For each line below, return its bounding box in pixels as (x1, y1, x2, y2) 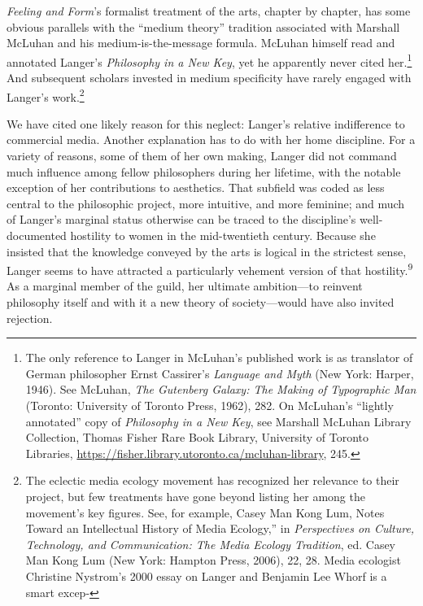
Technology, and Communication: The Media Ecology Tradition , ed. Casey (25, 535, 396, 552)
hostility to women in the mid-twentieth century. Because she (70, 227, 376, 244)
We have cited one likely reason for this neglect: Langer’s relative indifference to (7, 115, 405, 132)
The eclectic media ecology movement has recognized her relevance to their (25, 472, 399, 489)
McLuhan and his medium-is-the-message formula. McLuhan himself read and (7, 34, 395, 51)
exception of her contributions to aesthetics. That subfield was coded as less (7, 179, 385, 196)
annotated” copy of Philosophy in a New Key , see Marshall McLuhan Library (25, 412, 412, 429)
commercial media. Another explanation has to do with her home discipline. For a (7, 131, 416, 148)
